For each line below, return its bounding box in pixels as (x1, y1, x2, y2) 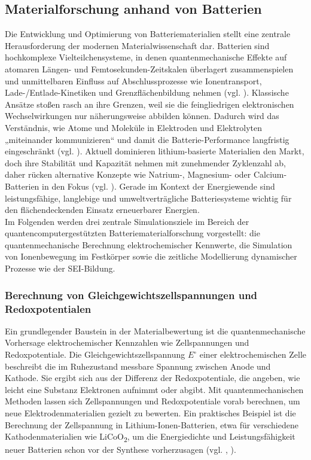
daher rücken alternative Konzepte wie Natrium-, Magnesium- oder (5, 168, 251, 181)
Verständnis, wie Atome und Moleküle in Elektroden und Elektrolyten (5, 121, 263, 133)
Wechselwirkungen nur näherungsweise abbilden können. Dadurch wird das (5, 109, 279, 122)
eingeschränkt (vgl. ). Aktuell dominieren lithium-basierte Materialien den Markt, (5, 145, 304, 157)
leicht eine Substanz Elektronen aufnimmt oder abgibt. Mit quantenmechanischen (5, 383, 304, 395)
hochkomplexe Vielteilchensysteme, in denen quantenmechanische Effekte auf (5, 51, 287, 63)
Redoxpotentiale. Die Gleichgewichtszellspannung (5, 348, 185, 360)
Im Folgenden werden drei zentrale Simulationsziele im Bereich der (5, 215, 249, 227)
